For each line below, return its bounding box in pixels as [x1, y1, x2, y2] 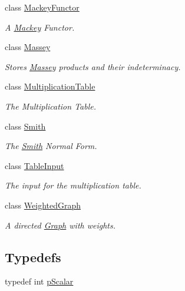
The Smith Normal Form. [5, 140, 97, 152]
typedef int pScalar [5, 275, 74, 287]
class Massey [5, 41, 51, 53]
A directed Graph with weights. [5, 219, 116, 231]
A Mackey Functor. [5, 21, 75, 33]
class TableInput [5, 159, 64, 171]
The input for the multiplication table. [5, 179, 141, 191]
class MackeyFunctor [5, 1, 80, 13]
